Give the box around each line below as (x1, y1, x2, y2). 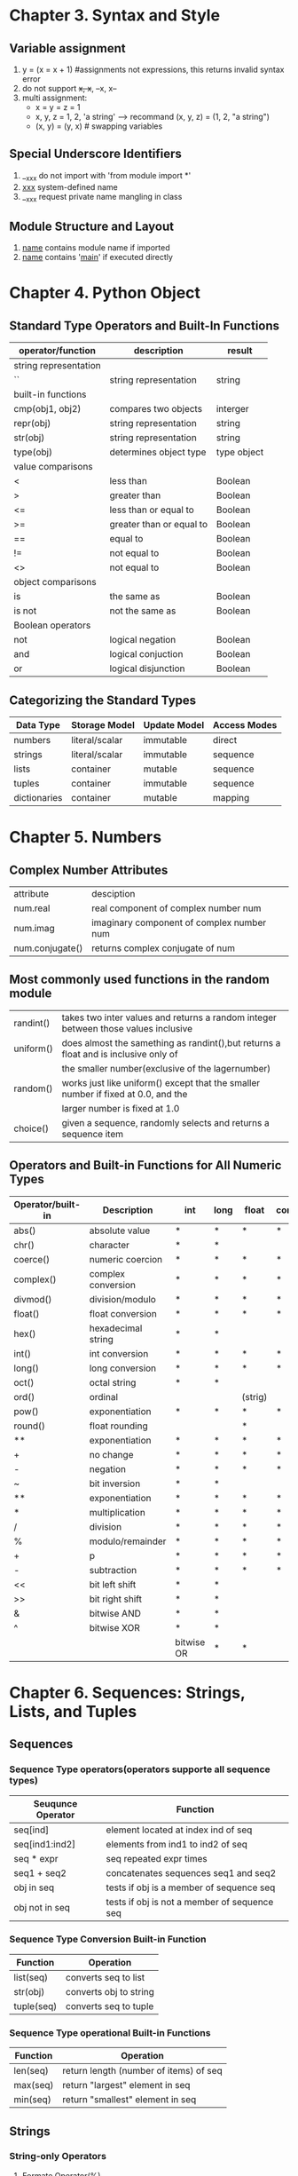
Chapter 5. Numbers (9, 827, 162, 848)
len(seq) (13, 2065, 49, 2077)
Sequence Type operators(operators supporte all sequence (9, 1763, 271, 1776)
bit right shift (89, 1593, 142, 1605)
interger (216, 403, 250, 415)
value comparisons (13, 461, 93, 473)
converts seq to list (65, 1971, 145, 1983)
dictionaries (13, 792, 63, 804)
